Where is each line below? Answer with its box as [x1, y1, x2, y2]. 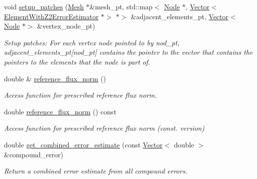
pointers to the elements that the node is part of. [4, 56, 150, 67]
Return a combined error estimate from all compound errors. [4, 166, 187, 176]
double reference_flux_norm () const [4, 106, 117, 116]
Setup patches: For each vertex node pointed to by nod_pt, [4, 37, 180, 47]
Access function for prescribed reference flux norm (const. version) [4, 123, 205, 133]
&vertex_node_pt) [37, 21, 95, 31]
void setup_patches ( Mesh [4, 1, 84, 11]
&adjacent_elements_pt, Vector [130, 11, 229, 21]
